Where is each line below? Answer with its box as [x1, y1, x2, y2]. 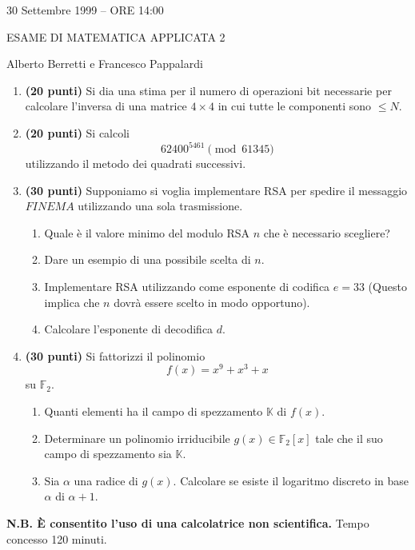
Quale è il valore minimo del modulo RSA [44, 224, 250, 241]
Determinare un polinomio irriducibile [44, 429, 230, 446]
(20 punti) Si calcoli [25, 124, 130, 141]
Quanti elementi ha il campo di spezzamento [44, 403, 263, 420]
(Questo [368, 278, 407, 295]
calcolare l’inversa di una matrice [25, 98, 187, 114]
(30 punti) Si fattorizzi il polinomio [25, 347, 206, 364]
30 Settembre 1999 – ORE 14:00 [6, 2, 164, 18]
